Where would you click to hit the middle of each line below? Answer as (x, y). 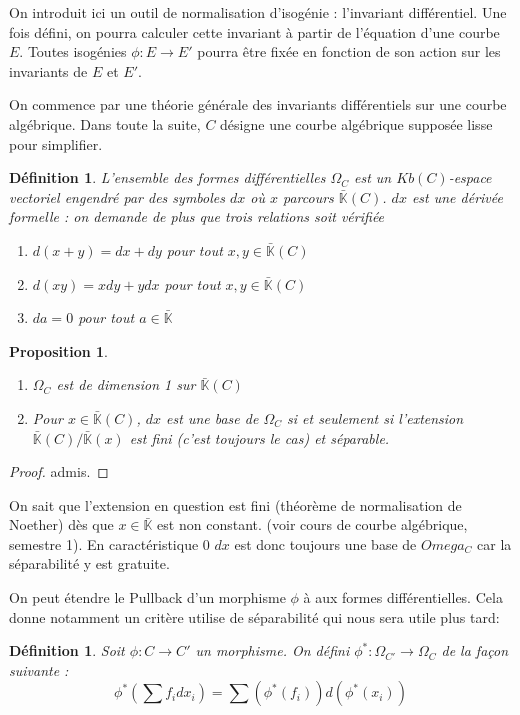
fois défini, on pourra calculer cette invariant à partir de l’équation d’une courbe (254, 31)
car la (494, 543)
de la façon (475, 650)
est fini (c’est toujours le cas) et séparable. (259, 437)
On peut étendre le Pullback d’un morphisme (147, 597)
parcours (308, 196)
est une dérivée (457, 196)
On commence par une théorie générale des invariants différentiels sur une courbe (258, 104)
